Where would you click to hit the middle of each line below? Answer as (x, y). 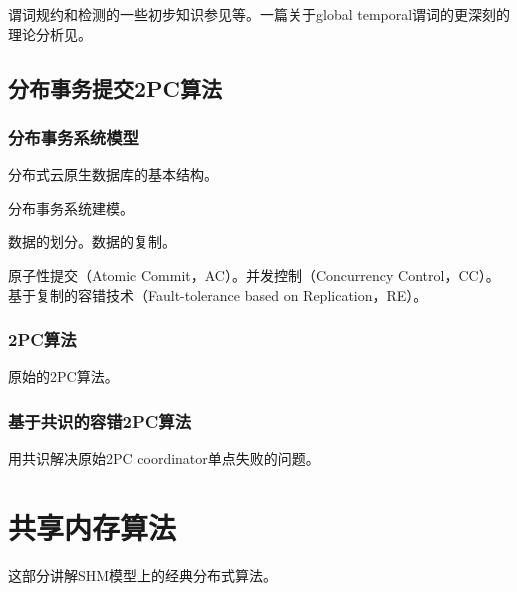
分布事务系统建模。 (71, 207)
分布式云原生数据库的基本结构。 (113, 174)
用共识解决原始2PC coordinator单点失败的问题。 (164, 458)
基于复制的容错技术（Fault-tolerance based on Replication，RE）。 (218, 294)
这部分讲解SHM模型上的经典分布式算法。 (143, 574)
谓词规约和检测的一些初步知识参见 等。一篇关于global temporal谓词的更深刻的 (259, 14)
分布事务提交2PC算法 (115, 87)
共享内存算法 (92, 526)
